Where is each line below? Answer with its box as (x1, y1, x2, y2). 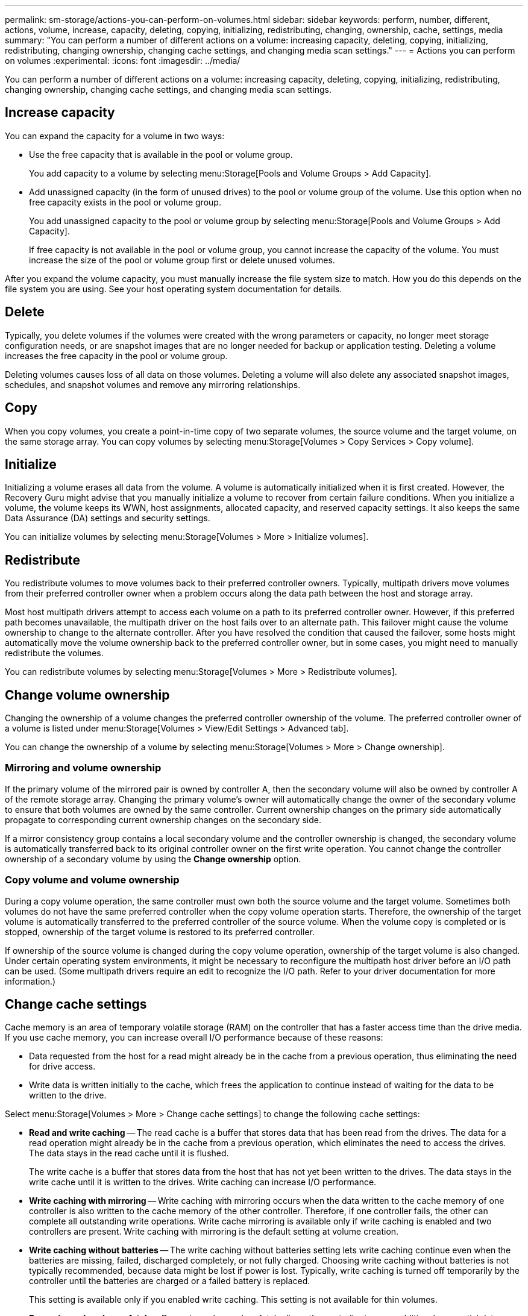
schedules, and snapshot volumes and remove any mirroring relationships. (5, 379, 301, 390)
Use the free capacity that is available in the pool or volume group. (29, 149, 293, 160)
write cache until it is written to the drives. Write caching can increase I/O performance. (29, 1177, 377, 1188)
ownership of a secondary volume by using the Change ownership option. (5, 853, 301, 864)
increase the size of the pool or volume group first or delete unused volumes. (29, 254, 335, 265)
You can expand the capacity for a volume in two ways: (5, 130, 225, 141)
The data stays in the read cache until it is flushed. (29, 1148, 229, 1159)
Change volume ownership (5, 687, 170, 703)
